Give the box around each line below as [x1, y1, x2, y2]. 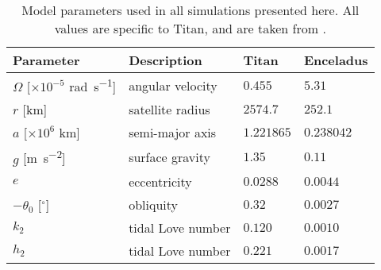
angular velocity [129, 75, 217, 94]
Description [129, 51, 202, 69]
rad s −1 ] [69, 75, 117, 96]
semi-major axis [129, 123, 217, 142]
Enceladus [303, 51, 368, 69]
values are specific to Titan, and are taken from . [54, 19, 326, 37]
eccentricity [129, 172, 192, 191]
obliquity [129, 195, 178, 214]
